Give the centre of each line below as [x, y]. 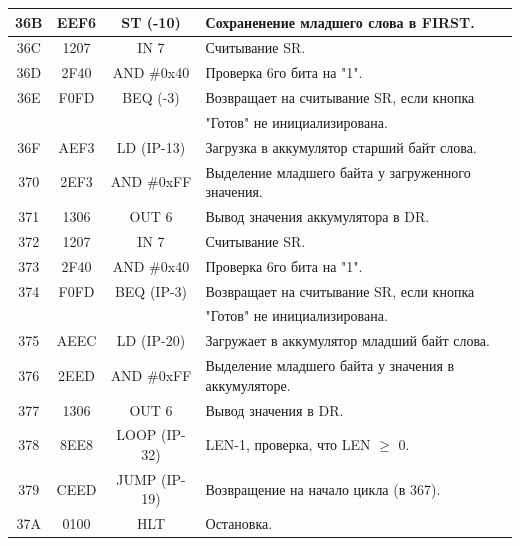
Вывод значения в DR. [274, 409]
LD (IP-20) [151, 340]
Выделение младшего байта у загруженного [338, 171]
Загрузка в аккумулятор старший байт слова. [341, 146]
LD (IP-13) [151, 146]
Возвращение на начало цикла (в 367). [323, 488]
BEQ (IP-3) [151, 290]
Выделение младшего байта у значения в [330, 365]
